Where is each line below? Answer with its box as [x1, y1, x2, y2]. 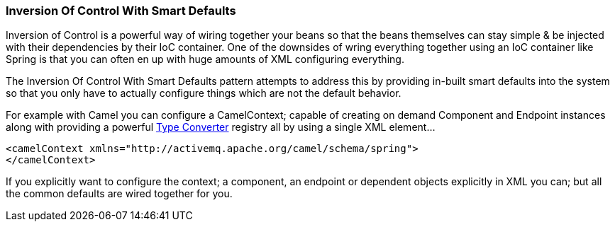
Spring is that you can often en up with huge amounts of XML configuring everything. [6, 53, 404, 66]
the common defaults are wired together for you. [6, 187, 233, 200]
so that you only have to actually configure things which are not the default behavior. [6, 87, 401, 100]
